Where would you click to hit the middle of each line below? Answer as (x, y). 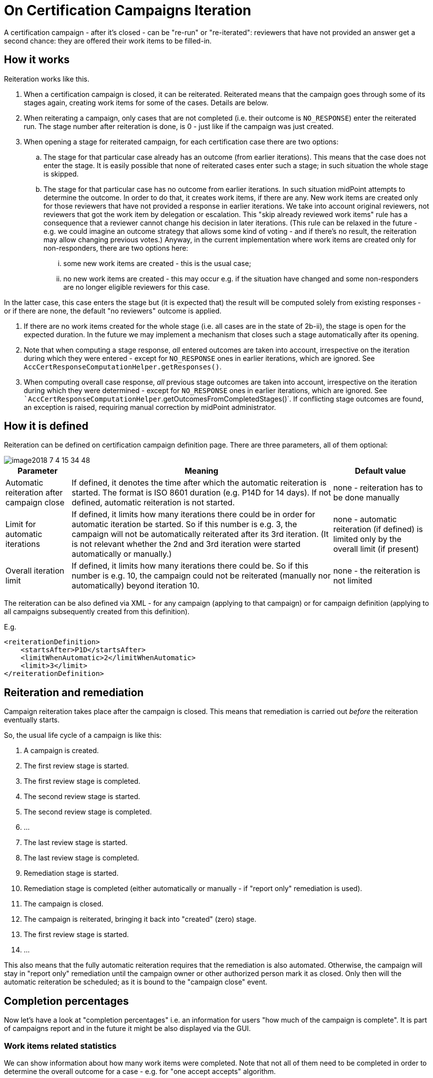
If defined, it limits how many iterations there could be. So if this (190, 566)
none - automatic (365, 519)
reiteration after (34, 493)
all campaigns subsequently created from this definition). (97, 612)
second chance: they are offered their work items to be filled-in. (108, 41)
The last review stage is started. (76, 843)
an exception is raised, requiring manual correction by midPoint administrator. (150, 407)
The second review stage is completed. (88, 812)
